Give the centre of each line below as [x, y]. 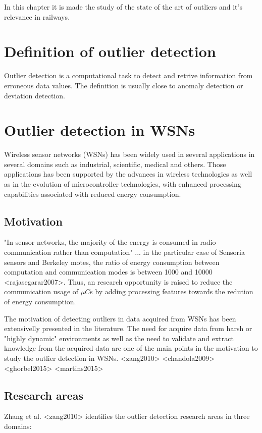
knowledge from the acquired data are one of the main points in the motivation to [131, 348]
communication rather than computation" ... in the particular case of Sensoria [124, 252]
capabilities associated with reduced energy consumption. [93, 194]
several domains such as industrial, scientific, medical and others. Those [115, 164]
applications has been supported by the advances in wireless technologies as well [128, 174]
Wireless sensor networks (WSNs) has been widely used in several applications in [129, 154]
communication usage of [41, 291]
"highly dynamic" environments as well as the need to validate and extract [119, 338]
